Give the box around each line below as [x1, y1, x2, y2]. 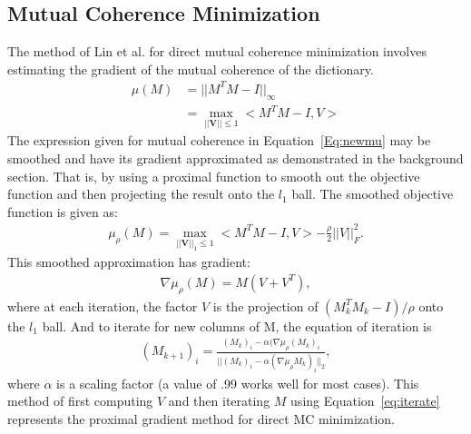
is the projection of [212, 296, 319, 315]
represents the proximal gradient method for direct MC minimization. [7, 409, 396, 428]
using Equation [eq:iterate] [290, 391, 440, 410]
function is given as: [7, 202, 118, 221]
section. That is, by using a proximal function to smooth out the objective [7, 166, 420, 185]
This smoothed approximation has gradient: [7, 252, 250, 271]
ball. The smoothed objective [291, 184, 454, 203]
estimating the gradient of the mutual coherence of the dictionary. [7, 59, 374, 78]
